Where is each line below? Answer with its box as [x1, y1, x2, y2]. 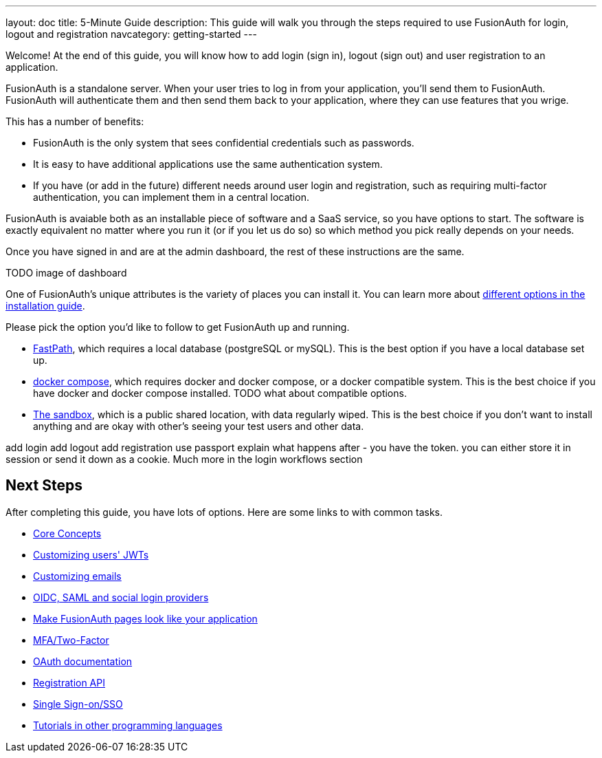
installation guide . [5, 300, 85, 312]
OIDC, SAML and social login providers [33, 591, 209, 603]
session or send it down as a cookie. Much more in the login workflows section [5, 453, 363, 465]
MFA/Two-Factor [33, 634, 109, 646]
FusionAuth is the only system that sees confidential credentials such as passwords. [33, 137, 414, 149]
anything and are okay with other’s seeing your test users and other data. [33, 420, 364, 432]
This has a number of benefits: [5, 116, 144, 127]
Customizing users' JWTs [33, 548, 149, 561]
